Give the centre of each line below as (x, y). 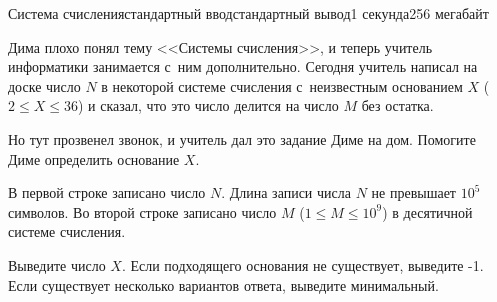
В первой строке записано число (107, 192)
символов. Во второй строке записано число (142, 211)
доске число (44, 85)
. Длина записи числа (286, 192)
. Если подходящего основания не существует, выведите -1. (302, 264)
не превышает (413, 192)
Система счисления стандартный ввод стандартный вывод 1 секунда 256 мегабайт (248, 13)
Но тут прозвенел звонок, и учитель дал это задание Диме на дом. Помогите (242, 138)
